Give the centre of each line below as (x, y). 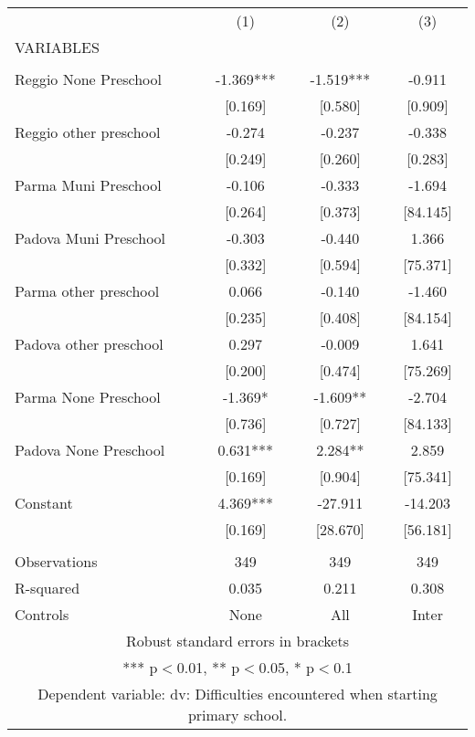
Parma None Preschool (88, 397)
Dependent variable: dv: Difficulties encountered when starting (237, 694)
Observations (56, 561)
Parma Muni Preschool (88, 185)
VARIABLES (57, 47)
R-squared (47, 588)
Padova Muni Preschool (90, 238)
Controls (42, 614)
